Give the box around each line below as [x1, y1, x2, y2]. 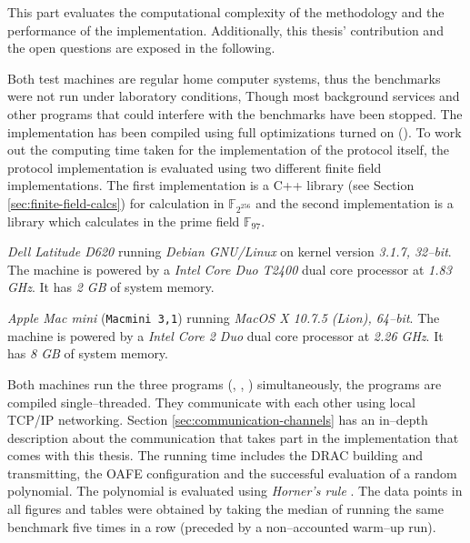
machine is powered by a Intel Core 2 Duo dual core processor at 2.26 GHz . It [7, 326, 444, 345]
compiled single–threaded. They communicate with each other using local [7, 392, 415, 411]
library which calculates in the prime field [7, 211, 240, 230]
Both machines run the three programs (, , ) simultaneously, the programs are [7, 374, 442, 393]
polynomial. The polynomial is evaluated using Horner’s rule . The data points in [7, 481, 463, 500]
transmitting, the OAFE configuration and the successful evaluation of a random [7, 463, 457, 482]
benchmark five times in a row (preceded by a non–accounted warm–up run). [7, 517, 436, 536]
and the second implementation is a [255, 193, 454, 212]
